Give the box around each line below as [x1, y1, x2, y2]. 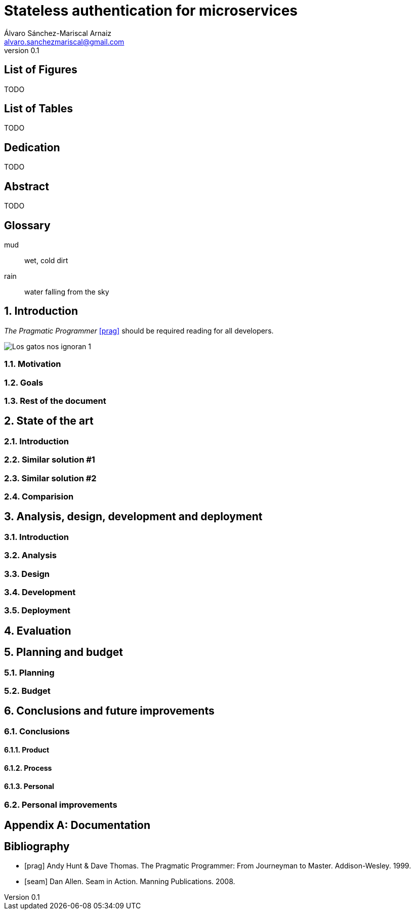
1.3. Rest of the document [4, 395, 106, 406]
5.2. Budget [4, 685, 51, 696]
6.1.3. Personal [4, 781, 54, 791]
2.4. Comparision [4, 491, 74, 502]
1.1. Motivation [4, 359, 61, 369]
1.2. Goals [4, 377, 44, 388]
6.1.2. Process [4, 763, 52, 772]
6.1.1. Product [4, 745, 50, 755]
